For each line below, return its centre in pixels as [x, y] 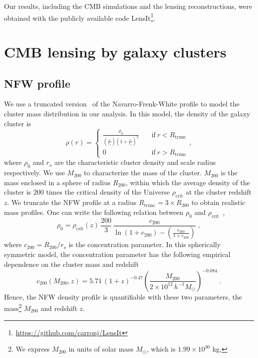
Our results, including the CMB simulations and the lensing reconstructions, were [128, 6]
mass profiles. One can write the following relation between [94, 212]
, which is [161, 349]
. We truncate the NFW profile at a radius [72, 202]
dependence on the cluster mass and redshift [71, 264]
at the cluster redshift [219, 192]
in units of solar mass [101, 349]
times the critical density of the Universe [108, 192]
